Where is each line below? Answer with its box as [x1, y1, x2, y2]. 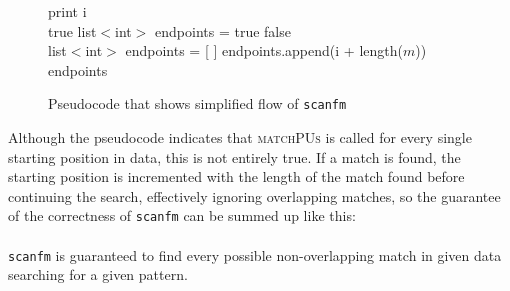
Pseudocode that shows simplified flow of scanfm [48, 93, 347, 114]
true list [48, 20, 97, 41]
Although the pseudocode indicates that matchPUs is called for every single [8, 127, 472, 148]
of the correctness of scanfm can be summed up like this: [8, 205, 356, 226]
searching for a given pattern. [8, 264, 188, 285]
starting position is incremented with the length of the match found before [8, 166, 465, 187]
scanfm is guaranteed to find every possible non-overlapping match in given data [8, 244, 502, 265]
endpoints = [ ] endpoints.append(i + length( [125, 40, 403, 61]
